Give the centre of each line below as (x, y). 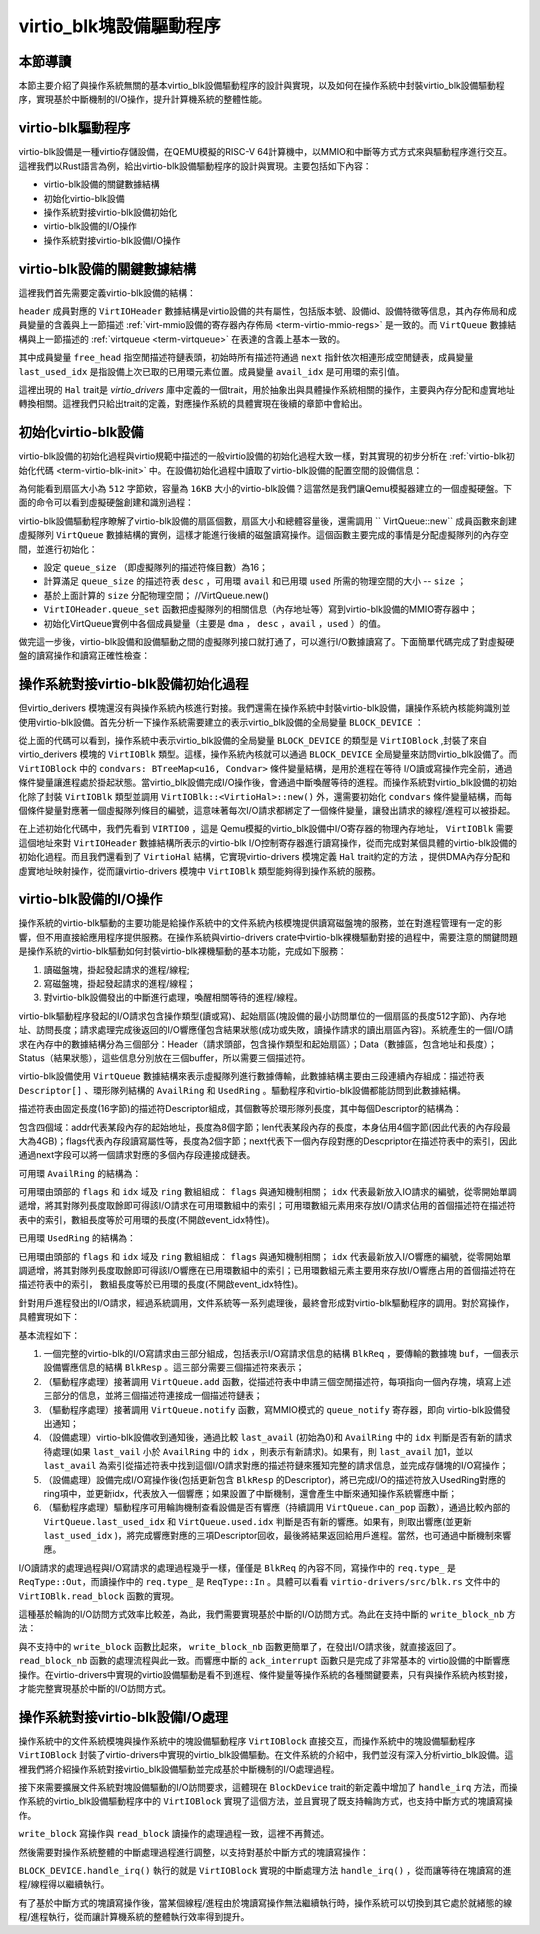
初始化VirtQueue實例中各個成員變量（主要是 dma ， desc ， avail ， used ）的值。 (215, 623)
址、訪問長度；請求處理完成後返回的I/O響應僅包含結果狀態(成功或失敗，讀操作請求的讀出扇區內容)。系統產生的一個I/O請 (266, 1030)
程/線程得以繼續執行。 (64, 1884)
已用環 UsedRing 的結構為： (77, 1238)
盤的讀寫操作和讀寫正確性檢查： (84, 656)
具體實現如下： (49, 1317)
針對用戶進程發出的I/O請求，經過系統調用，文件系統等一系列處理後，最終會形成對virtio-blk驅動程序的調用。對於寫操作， (266, 1302)
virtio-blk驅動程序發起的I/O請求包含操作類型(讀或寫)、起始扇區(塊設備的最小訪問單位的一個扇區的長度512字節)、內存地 (262, 1016)
